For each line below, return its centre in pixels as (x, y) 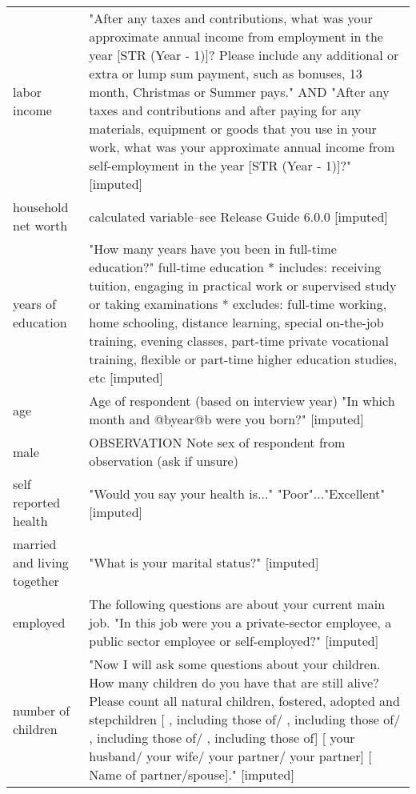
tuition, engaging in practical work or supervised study (243, 285)
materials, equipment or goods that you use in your (233, 128)
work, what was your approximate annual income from (242, 147)
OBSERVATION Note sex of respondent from (217, 442)
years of (34, 304)
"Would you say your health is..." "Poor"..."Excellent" (237, 493)
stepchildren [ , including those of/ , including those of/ (245, 719)
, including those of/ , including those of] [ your (222, 738)
